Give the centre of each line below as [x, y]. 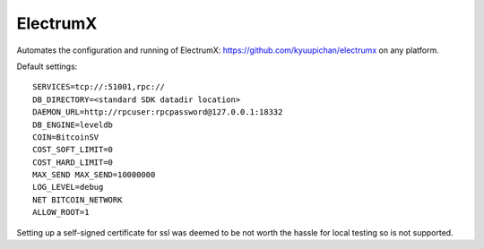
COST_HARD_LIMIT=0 [73, 162]
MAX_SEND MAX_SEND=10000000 [94, 175]
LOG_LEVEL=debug [68, 187]
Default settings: [47, 66]
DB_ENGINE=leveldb [73, 124]
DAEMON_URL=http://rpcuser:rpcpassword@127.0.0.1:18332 [158, 112]
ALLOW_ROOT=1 [61, 212]
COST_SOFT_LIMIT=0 [73, 150]
